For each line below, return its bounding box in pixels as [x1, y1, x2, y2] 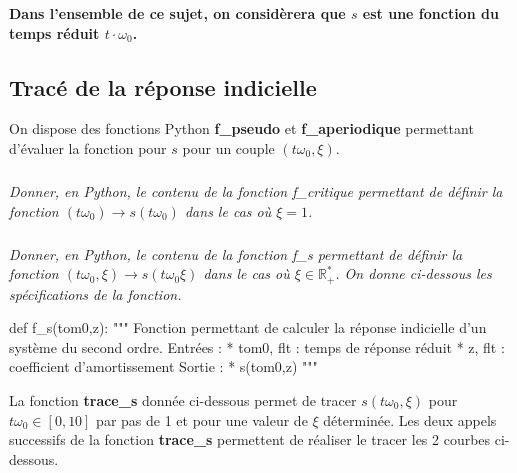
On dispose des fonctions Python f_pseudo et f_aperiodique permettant [9, 118, 474, 139]
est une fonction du [362, 3, 499, 23]
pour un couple [182, 137, 275, 158]
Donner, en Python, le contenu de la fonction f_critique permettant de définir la [9, 180, 503, 201]
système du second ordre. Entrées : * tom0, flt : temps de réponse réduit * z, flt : [9, 336, 505, 357]
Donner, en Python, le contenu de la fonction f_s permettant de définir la [9, 243, 463, 264]
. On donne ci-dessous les [335, 263, 492, 284]
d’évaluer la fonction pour [9, 137, 167, 158]
